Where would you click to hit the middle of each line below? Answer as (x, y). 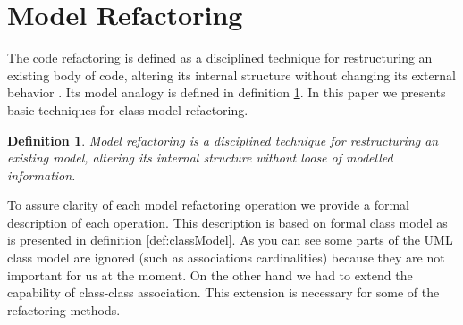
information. (42, 175)
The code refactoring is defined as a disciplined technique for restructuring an (220, 58)
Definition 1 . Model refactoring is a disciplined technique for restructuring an (223, 140)
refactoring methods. (64, 309)
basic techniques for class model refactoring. (128, 109)
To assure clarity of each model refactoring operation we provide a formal (208, 205)
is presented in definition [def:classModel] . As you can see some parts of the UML (230, 240)
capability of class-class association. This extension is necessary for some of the (223, 292)
